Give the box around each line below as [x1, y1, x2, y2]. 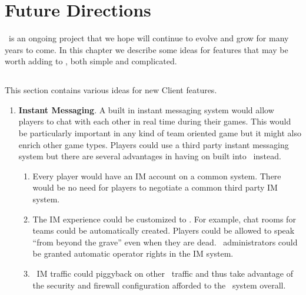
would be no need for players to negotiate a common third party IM [32, 181, 278, 194]
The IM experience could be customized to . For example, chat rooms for [32, 212, 296, 225]
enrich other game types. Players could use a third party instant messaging [18, 138, 289, 150]
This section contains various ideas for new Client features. [5, 84, 217, 96]
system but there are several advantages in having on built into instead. [18, 150, 281, 162]
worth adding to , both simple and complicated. [5, 55, 177, 67]
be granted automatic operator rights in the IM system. [32, 247, 234, 260]
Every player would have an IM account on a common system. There [32, 169, 281, 182]
